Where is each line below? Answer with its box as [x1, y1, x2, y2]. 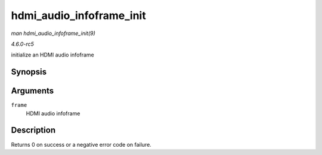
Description [11, 125, 56, 135]
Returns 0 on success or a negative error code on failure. [11, 141, 151, 148]
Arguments [11, 86, 54, 96]
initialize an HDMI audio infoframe [11, 51, 95, 59]
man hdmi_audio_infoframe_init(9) [11, 30, 95, 37]
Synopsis [11, 67, 47, 77]
